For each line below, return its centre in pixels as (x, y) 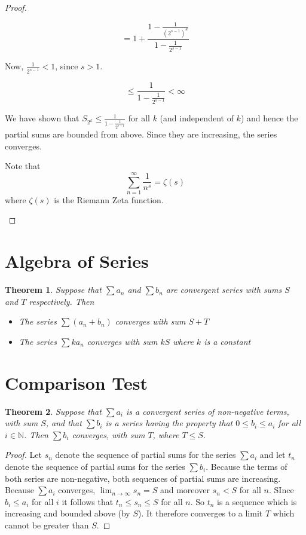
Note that (23, 166)
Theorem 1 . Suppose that (53, 290)
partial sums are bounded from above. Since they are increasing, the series (141, 134)
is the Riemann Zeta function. (109, 199)
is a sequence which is (257, 501)
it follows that (88, 501)
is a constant (227, 341)
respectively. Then (62, 301)
